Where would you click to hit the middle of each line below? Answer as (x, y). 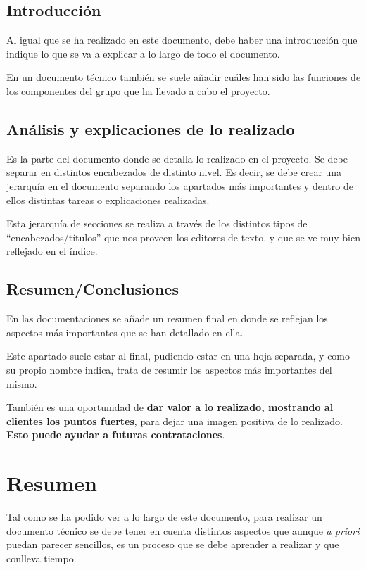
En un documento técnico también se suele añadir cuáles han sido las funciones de (184, 77)
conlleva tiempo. (42, 558)
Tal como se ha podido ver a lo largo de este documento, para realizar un (164, 517)
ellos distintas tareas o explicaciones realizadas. (108, 199)
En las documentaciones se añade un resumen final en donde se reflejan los (167, 318)
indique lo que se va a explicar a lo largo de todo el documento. (143, 53)
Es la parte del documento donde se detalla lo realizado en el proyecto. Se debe (177, 158)
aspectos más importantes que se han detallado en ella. (125, 332)
